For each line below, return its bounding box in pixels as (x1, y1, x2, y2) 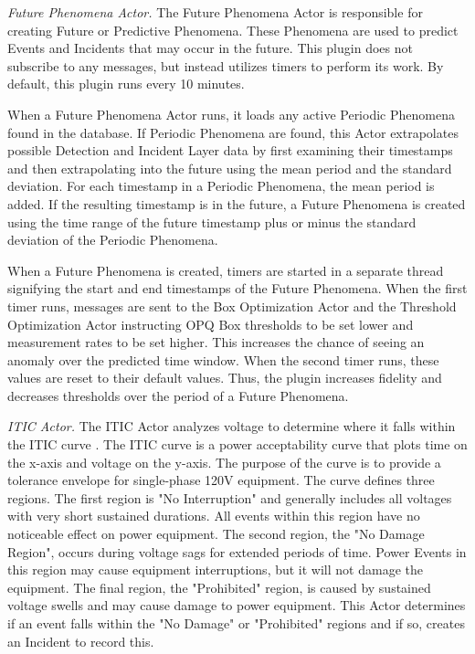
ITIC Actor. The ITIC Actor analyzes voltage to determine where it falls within (7, 417, 456, 436)
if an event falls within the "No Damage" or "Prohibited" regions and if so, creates (7, 614, 465, 632)
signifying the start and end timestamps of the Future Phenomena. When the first (7, 279, 468, 298)
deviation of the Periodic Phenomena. (7, 230, 218, 249)
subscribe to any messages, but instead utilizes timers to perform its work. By (7, 56, 444, 75)
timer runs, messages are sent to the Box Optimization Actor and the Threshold (7, 296, 457, 315)
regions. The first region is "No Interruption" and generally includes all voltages (7, 488, 452, 507)
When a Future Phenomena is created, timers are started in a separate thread (7, 260, 444, 280)
